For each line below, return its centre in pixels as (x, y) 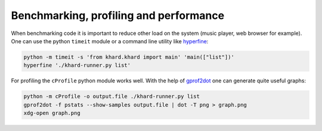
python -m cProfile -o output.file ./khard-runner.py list (112, 97)
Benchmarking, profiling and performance (118, 15)
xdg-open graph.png (52, 113)
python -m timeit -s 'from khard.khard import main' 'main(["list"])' (129, 57)
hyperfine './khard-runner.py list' (77, 65)
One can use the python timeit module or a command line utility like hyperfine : (110, 41)
